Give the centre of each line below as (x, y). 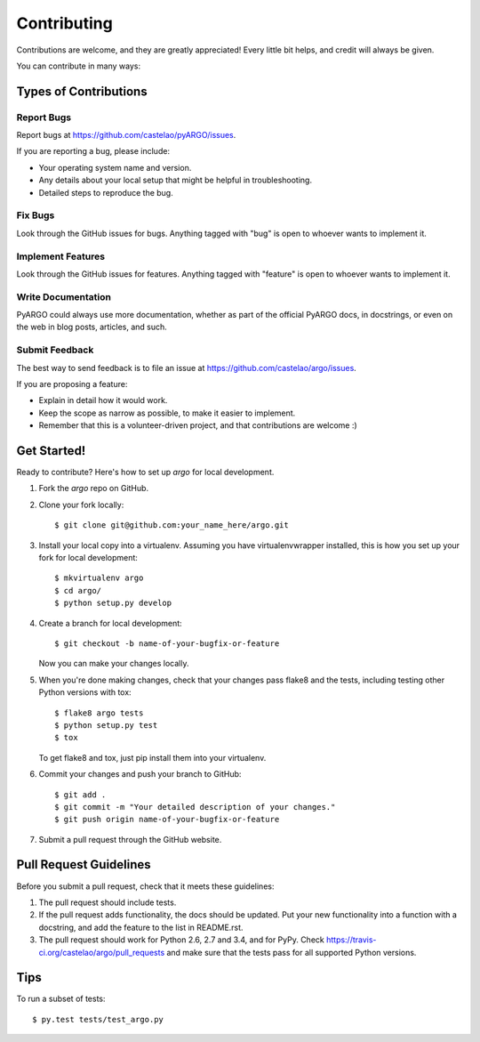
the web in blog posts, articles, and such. (92, 327)
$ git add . (80, 795)
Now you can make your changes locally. (114, 664)
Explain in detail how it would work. (103, 400)
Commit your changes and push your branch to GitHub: (140, 774)
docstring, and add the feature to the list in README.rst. (141, 927)
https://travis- (351, 940)
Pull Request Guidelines (84, 864)
